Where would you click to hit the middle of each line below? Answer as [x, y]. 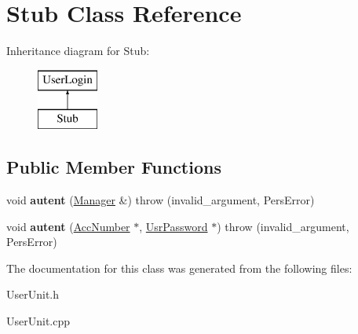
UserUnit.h [33, 294]
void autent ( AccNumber [68, 226]
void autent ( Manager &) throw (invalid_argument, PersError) [161, 200]
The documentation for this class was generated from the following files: [179, 268]
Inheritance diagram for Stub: [78, 51]
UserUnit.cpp [38, 321]
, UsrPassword [174, 226]
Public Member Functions [114, 167]
